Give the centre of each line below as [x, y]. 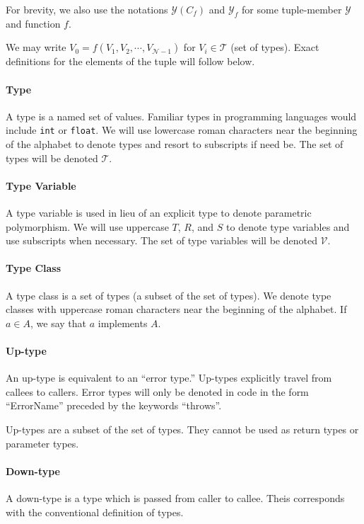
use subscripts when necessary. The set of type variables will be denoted [162, 240]
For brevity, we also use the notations [87, 9]
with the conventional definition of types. [95, 512]
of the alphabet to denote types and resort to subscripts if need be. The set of [175, 144]
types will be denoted [52, 158]
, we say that [59, 323]
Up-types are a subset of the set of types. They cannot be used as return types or [182, 429]
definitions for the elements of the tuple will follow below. [130, 61]
